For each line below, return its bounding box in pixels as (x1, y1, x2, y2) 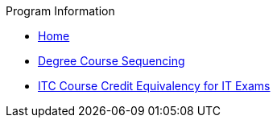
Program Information (6, 4, 115, 18)
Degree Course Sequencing (38, 54, 185, 68)
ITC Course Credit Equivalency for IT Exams (38, 79, 271, 93)
